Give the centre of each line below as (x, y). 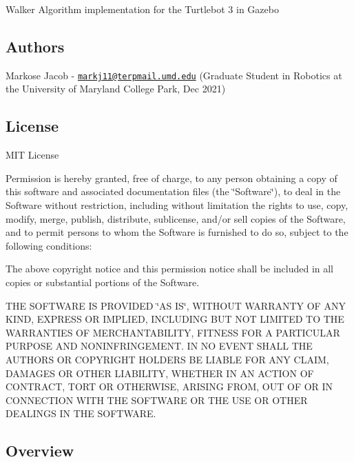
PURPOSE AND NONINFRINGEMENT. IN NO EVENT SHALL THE (159, 346)
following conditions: (49, 245)
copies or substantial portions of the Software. (103, 282)
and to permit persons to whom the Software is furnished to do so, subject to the (177, 232)
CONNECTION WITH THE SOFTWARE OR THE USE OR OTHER (157, 400)
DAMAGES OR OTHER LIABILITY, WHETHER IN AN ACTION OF (160, 373)
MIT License (32, 155)
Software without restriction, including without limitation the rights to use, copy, (177, 205)
